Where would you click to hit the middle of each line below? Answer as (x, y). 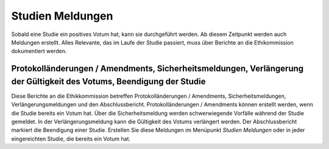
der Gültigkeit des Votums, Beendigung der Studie (108, 82)
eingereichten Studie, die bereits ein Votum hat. (71, 139)
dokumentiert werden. (39, 51)
